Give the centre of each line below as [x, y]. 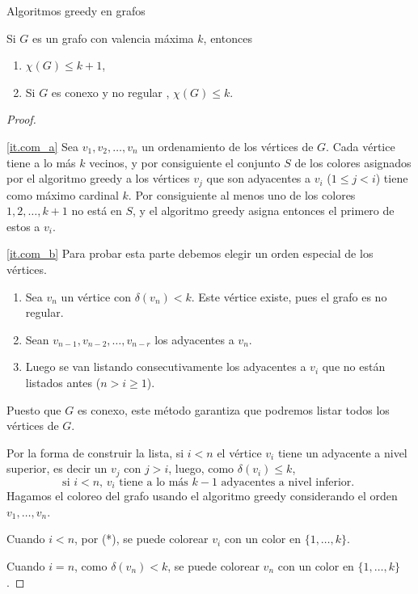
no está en [97, 211]
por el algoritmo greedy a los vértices [98, 178]
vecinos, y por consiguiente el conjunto [185, 162]
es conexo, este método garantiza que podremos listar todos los [233, 409]
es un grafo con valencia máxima [113, 38]
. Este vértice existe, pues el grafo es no [289, 296]
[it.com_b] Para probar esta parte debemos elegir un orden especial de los [190, 253]
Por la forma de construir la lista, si [95, 452]
